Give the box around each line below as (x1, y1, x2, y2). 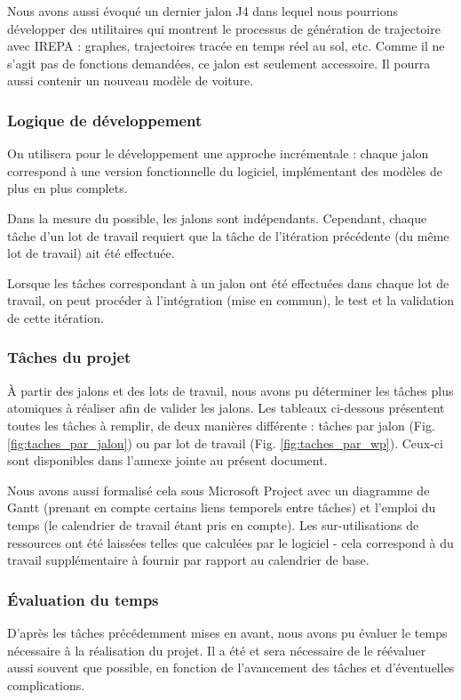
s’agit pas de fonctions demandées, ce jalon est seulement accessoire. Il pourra (7, 53, 431, 72)
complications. (7, 675, 85, 694)
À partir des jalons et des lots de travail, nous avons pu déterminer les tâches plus (7, 381, 454, 399)
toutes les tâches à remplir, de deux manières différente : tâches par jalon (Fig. (7, 415, 435, 434)
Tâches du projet (7, 346, 131, 368)
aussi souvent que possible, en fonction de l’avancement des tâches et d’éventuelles (7, 658, 455, 677)
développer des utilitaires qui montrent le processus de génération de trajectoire (7, 19, 441, 37)
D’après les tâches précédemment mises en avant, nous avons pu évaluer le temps (7, 623, 448, 641)
